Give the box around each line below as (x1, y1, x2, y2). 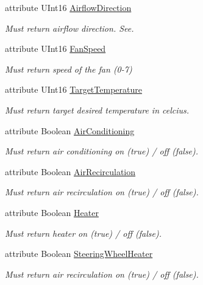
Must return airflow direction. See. (5, 21, 134, 34)
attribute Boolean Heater (5, 206, 99, 218)
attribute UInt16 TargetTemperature (5, 83, 142, 96)
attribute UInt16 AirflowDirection (5, 1, 132, 13)
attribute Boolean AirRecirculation (5, 165, 136, 178)
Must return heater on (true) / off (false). (5, 226, 162, 239)
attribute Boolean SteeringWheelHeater (5, 247, 153, 260)
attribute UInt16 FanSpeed (5, 42, 106, 55)
